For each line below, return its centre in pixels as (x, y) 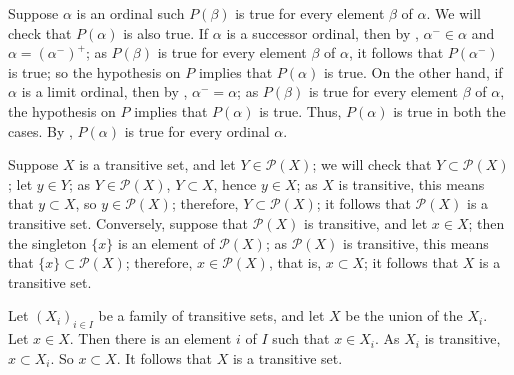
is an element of (166, 242)
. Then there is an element (150, 338)
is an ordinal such (130, 13)
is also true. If (166, 32)
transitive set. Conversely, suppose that (128, 222)
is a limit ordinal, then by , (104, 91)
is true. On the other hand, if (413, 71)
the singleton (47, 242)
